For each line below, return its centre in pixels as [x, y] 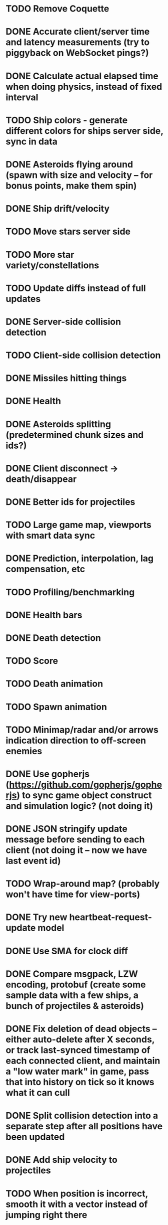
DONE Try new [36, 917]
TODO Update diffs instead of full [76, 288]
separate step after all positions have [84, 1126]
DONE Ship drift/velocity [57, 209]
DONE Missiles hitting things [66, 378]
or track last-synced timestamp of [78, 1050]
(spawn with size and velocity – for [79, 175]
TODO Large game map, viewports [78, 525]
